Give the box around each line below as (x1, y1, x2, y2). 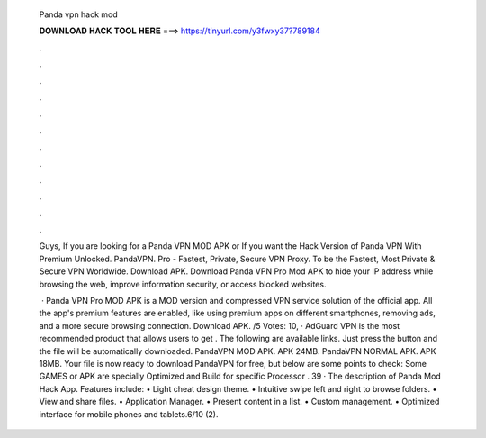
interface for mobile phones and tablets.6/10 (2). (39, 408, 219, 419)
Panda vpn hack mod (39, 9, 119, 20)
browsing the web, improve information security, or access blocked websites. (39, 278, 327, 289)
